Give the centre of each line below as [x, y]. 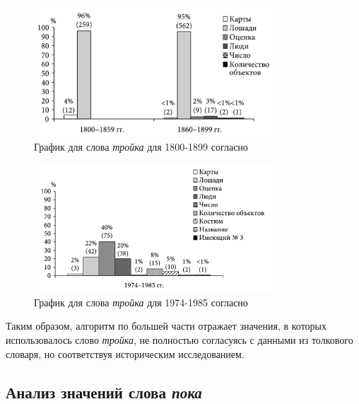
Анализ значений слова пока [104, 392]
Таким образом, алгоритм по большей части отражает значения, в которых [166, 326]
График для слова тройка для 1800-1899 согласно [141, 146]
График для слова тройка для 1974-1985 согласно [141, 302]
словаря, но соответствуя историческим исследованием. [125, 353]
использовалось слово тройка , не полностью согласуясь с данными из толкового [179, 339]
